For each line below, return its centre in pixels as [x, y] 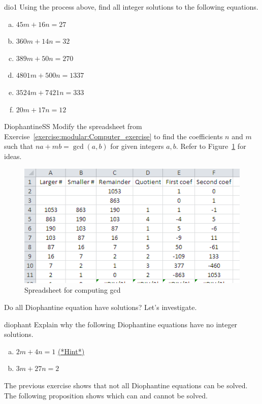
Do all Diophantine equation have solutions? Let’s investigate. [101, 307]
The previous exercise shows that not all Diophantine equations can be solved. [126, 385]
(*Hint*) [71, 351]
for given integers [137, 146]
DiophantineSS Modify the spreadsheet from [73, 126]
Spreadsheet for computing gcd [73, 290]
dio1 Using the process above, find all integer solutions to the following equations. [131, 7]
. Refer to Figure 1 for [211, 146]
